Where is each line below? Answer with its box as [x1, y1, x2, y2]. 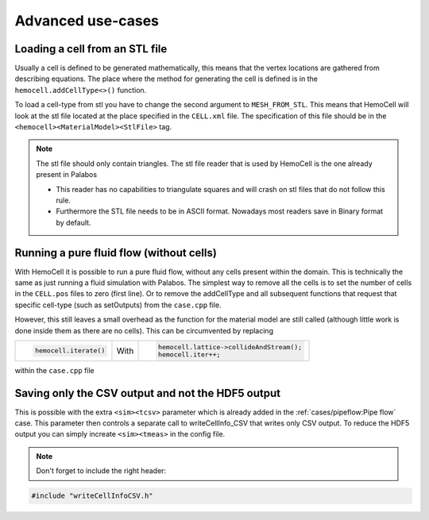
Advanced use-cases [14, 12, 159, 29]
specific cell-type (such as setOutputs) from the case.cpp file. [14, 300, 222, 310]
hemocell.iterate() [34, 346, 106, 355]
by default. [56, 218, 91, 227]
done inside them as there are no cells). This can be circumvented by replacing [14, 325, 274, 335]
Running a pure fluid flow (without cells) [14, 246, 218, 260]
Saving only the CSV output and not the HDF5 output [14, 386, 281, 400]
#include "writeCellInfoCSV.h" [31, 491, 154, 500]
